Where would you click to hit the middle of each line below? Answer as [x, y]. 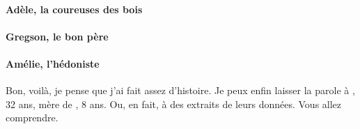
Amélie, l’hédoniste [53, 63]
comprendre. [32, 117]
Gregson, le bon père [57, 36]
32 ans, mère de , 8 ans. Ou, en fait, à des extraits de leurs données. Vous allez [174, 104]
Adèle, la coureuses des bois [74, 9]
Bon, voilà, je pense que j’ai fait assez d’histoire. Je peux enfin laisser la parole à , [180, 90]
